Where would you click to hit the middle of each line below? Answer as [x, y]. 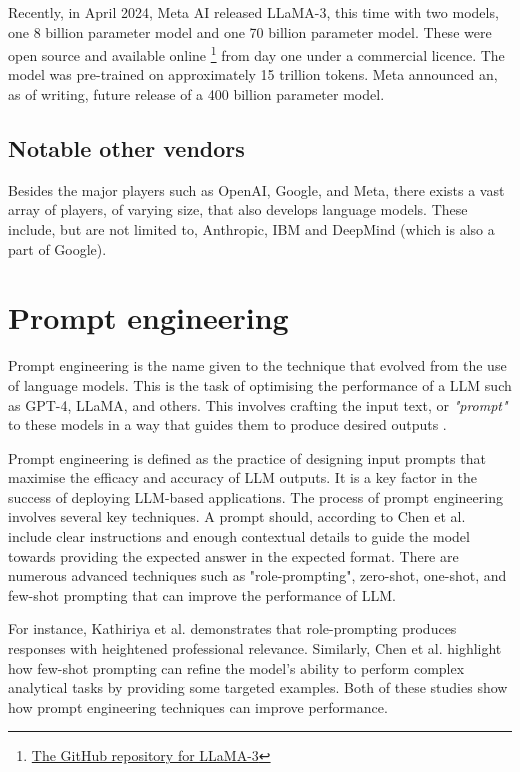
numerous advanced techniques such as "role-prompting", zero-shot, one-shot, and [257, 575]
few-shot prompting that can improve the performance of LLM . [202, 594]
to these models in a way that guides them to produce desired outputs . [227, 424]
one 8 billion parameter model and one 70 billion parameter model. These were [250, 31]
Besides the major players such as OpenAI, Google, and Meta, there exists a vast [256, 189]
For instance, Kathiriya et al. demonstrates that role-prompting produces [232, 628]
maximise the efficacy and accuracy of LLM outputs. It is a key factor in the [242, 477]
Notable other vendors [126, 148]
